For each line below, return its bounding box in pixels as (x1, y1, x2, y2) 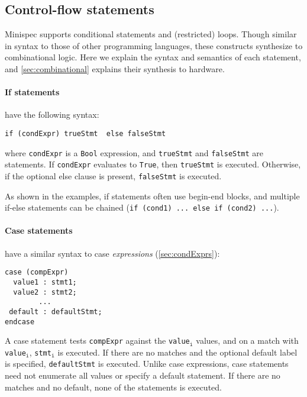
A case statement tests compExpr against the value (5, 334, 190, 347)
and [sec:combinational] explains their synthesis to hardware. (5, 62, 225, 75)
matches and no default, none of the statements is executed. (5, 380, 222, 393)
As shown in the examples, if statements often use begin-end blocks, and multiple (5, 189, 300, 202)
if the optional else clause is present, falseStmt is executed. (5, 169, 222, 182)
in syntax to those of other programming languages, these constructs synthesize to (5, 39, 303, 51)
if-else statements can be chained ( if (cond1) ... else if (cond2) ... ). (5, 201, 279, 214)
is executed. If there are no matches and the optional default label (57, 346, 298, 358)
